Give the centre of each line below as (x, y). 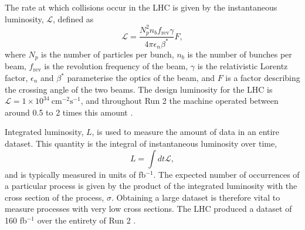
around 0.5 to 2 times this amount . (69, 112)
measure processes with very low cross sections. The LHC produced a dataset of (148, 209)
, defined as (73, 18)
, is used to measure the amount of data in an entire (186, 132)
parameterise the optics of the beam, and (141, 78)
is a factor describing (263, 78)
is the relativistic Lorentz (243, 66)
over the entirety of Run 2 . (87, 220)
